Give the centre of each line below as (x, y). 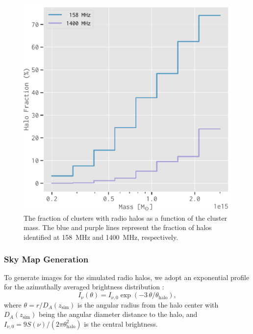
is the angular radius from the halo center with (148, 304)
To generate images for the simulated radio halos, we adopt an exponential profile (127, 277)
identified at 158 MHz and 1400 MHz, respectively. (101, 237)
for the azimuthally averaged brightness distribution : (84, 287)
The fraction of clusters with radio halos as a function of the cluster (126, 218)
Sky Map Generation (46, 259)
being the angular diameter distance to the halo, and (118, 314)
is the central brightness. (121, 323)
